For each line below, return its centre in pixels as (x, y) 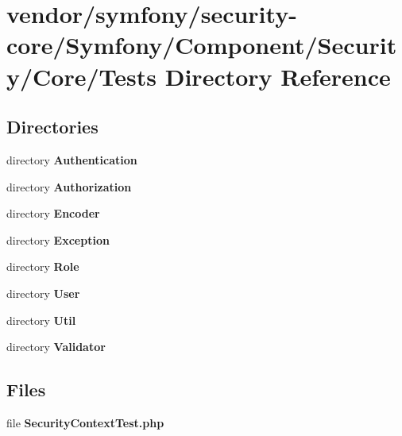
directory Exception (58, 239)
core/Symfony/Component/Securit (202, 45)
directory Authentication (72, 159)
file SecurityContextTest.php (85, 422)
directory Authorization (69, 186)
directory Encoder (53, 213)
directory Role (43, 266)
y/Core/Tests (82, 76)
